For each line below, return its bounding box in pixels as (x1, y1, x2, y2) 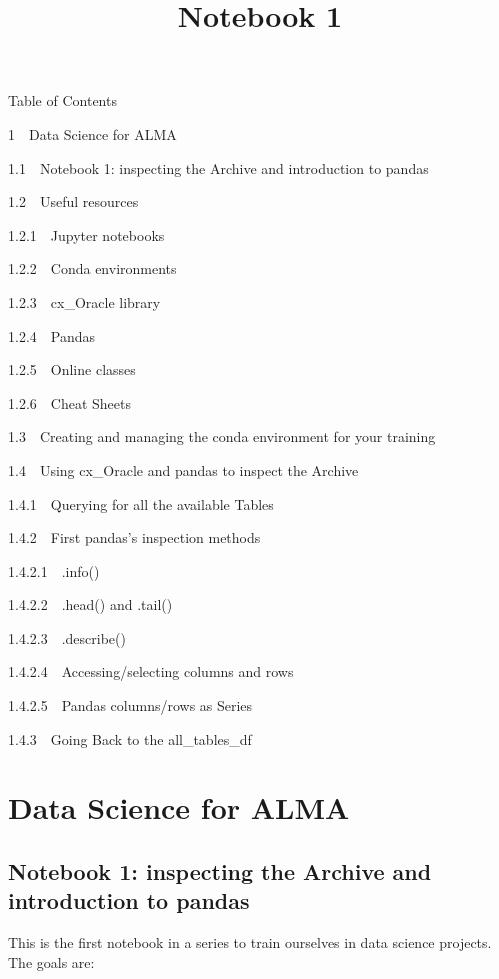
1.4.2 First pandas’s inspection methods (8, 527, 261, 548)
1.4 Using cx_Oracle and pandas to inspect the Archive (8, 459, 359, 480)
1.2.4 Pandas (8, 325, 96, 346)
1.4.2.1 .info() (8, 560, 100, 581)
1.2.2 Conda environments (8, 258, 177, 279)
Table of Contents (8, 90, 117, 111)
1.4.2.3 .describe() (8, 627, 126, 648)
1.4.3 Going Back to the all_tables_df (8, 728, 252, 749)
